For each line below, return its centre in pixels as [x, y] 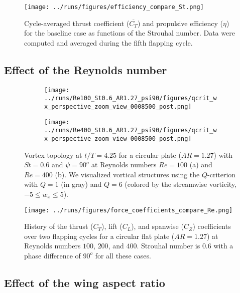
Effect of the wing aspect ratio [85, 282]
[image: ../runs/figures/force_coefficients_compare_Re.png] [129, 210]
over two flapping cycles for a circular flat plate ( [99, 236]
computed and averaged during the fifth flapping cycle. [108, 42]
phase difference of [52, 255]
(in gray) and [81, 184]
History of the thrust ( [59, 226]
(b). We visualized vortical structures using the [127, 174]
